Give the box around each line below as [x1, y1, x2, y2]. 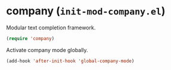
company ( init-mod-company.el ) [6, 4, 166, 18]
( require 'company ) [6, 35, 55, 41]
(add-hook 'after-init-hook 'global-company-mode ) [6, 58, 135, 64]
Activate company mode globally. [6, 46, 88, 53]
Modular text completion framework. [6, 24, 96, 31]
